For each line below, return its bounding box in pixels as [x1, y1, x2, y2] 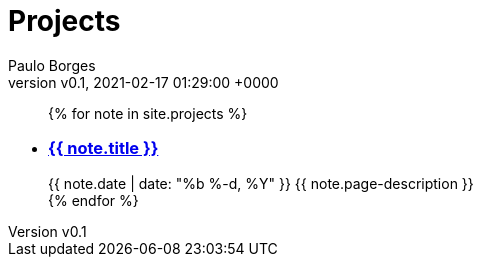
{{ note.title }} [48, 138, 159, 159]
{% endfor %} [48, 191, 139, 209]
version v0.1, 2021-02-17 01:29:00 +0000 [8, 73, 279, 91]
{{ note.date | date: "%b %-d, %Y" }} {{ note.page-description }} [48, 174, 474, 192]
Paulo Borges [8, 56, 96, 74]
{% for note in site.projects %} [48, 104, 248, 122]
